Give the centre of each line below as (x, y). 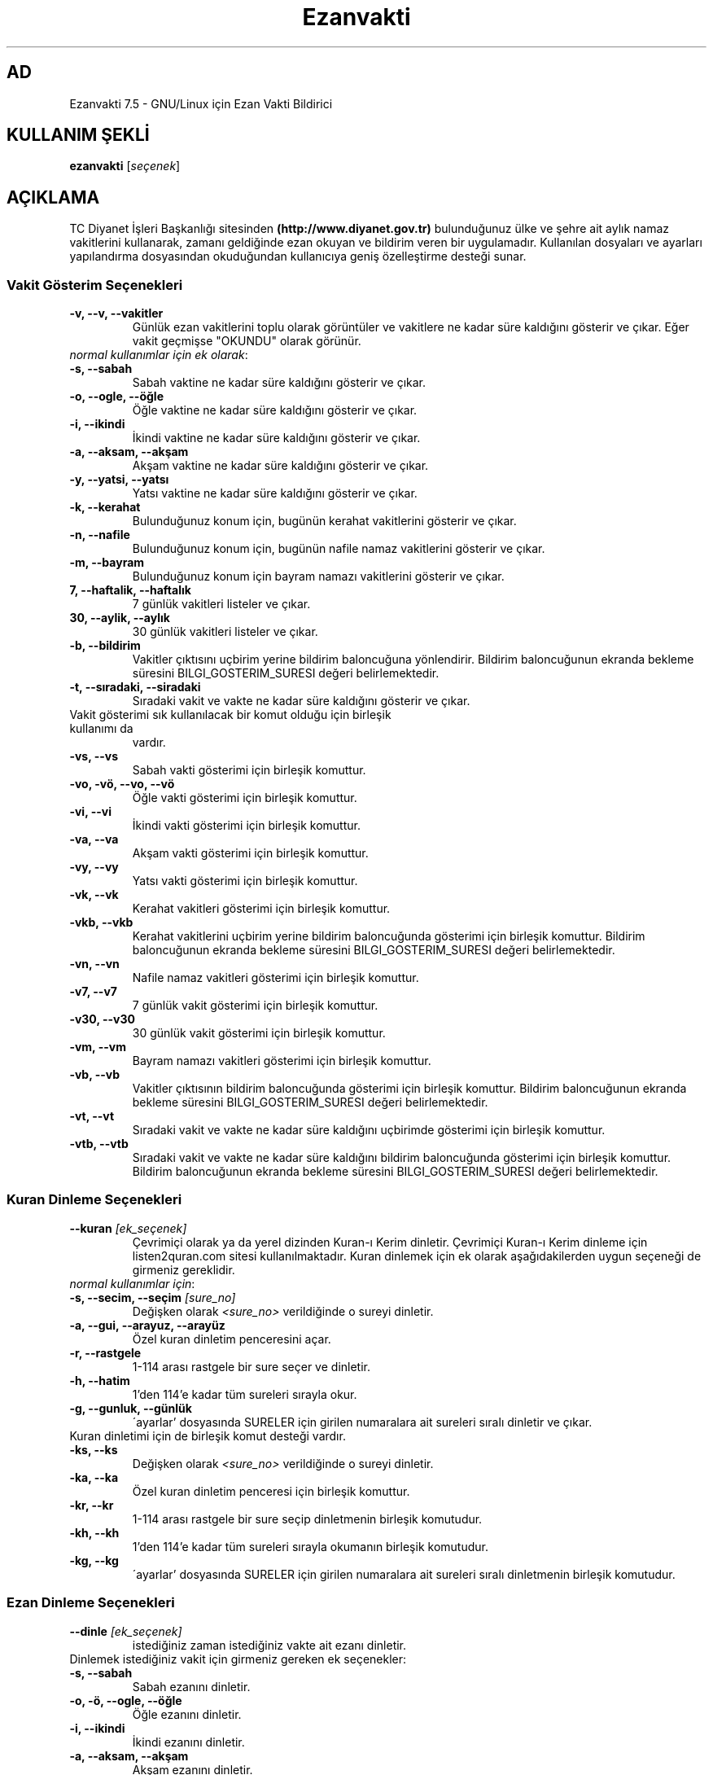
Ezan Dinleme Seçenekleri (91, 1603)
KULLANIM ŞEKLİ (78, 135)
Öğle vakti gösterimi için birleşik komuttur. (245, 798)
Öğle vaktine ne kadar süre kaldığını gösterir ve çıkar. (275, 410)
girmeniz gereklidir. (184, 1269)
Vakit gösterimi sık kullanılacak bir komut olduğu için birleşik (230, 715)
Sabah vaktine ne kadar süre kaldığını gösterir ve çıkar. (279, 383)
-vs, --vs (94, 756)
